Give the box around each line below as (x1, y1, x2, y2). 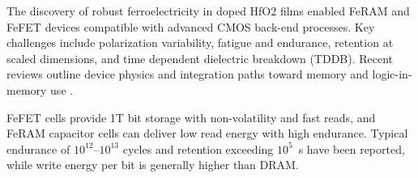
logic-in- (372, 66, 412, 83)
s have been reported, (298, 140, 405, 157)
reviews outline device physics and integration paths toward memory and (6, 66, 369, 83)
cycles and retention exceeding (122, 140, 274, 157)
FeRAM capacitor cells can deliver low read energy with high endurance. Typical (6, 125, 408, 142)
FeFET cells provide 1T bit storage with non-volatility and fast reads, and (6, 108, 376, 125)
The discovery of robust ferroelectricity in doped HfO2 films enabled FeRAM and (6, 2, 410, 19)
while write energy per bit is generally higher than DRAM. (6, 156, 299, 173)
